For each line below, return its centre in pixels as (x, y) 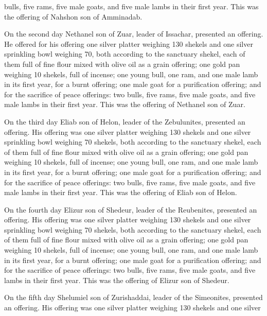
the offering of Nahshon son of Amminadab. (73, 16)
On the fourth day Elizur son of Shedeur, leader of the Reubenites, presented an (131, 209)
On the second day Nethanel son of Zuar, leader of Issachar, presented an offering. (134, 34)
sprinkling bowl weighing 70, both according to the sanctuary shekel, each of (125, 54)
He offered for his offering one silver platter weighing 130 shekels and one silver (129, 43)
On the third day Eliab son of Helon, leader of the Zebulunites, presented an (125, 121)
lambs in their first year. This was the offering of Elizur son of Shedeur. (117, 280)
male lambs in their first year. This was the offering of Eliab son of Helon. (121, 192)
